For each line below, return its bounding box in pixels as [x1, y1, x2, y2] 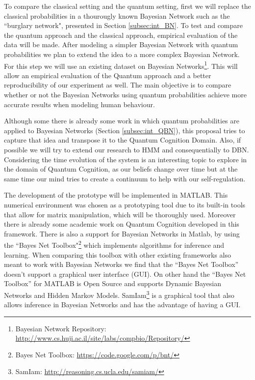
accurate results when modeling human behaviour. [4, 99, 155, 109]
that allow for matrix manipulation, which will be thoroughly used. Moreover [4, 209, 236, 219]
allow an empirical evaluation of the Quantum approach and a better [4, 70, 211, 80]
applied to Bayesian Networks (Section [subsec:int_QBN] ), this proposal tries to [4, 125, 245, 135]
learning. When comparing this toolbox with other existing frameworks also [4, 249, 231, 260]
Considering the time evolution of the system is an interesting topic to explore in [4, 154, 247, 164]
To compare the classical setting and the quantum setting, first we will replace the [4, 1, 251, 11]
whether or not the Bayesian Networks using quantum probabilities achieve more [4, 89, 247, 99]
